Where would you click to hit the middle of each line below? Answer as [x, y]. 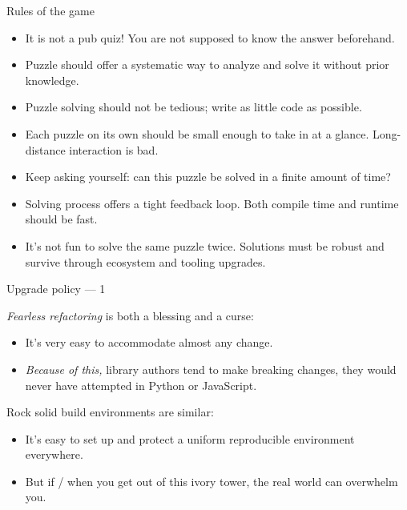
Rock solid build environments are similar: [110, 412]
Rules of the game [50, 10]
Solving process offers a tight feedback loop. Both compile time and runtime [212, 203]
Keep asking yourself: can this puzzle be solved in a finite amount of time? [208, 177]
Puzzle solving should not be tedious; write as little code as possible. [193, 107]
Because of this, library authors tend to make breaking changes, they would [211, 369]
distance [45, 149]
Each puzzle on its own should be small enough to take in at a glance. [197, 133]
